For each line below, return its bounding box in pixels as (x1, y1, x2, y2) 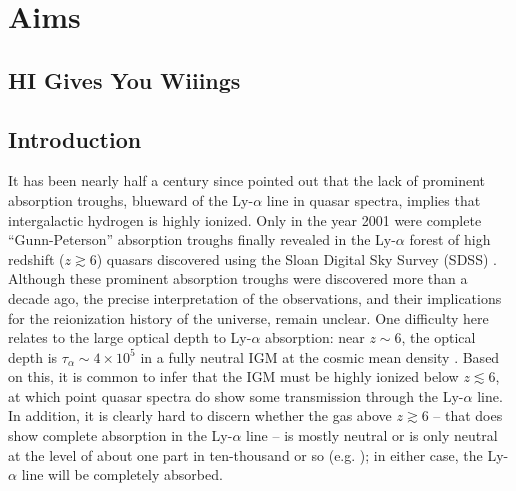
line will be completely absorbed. (21, 464, 223, 485)
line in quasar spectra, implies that (266, 189, 481, 210)
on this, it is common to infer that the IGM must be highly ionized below (8, 366, 459, 387)
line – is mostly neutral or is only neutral (246, 425, 498, 446)
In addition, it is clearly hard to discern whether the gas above (8, 405, 392, 426)
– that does (433, 405, 503, 426)
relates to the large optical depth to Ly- (8, 327, 252, 348)
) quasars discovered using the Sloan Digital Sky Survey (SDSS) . (96, 248, 497, 269)
